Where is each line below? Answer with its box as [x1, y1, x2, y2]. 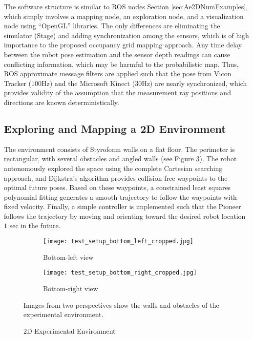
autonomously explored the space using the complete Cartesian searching [4, 163, 223, 173]
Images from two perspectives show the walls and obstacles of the [23, 299, 219, 310]
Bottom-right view [43, 283, 98, 293]
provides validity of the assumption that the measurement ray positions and [4, 87, 231, 98]
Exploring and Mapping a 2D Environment [4, 121, 226, 136]
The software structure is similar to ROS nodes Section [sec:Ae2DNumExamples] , [4, 1, 248, 11]
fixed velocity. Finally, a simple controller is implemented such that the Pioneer [4, 201, 241, 212]
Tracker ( [4, 78, 32, 88]
